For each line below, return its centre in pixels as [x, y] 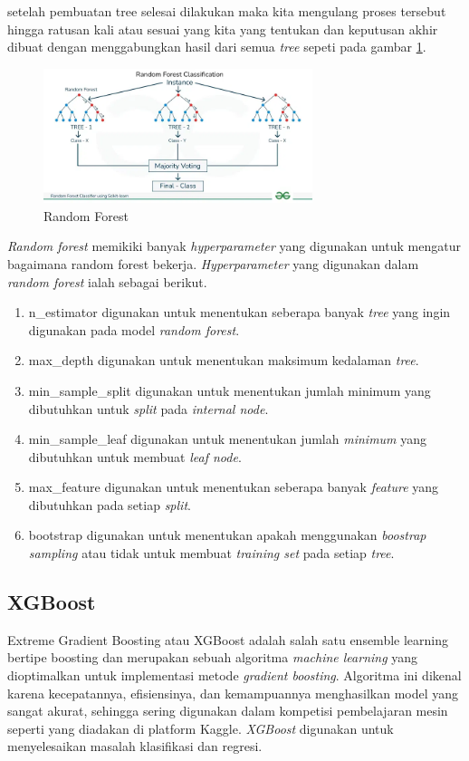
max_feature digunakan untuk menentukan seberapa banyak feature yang [234, 487]
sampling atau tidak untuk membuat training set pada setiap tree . [211, 553]
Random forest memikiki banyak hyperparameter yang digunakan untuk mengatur [234, 246]
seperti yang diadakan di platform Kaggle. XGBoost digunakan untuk [201, 728]
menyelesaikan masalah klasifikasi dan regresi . [135, 746]
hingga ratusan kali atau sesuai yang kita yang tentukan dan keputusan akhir [223, 29]
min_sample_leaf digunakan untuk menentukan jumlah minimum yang [228, 439]
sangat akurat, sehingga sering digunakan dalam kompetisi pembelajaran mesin [228, 711]
